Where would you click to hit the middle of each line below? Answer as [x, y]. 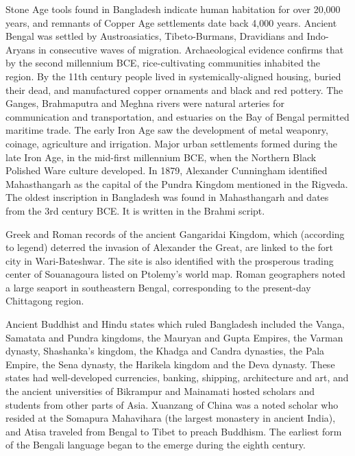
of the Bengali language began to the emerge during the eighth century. [156, 445]
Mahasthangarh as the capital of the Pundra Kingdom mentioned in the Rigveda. [177, 183]
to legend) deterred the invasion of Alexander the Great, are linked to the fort [169, 247]
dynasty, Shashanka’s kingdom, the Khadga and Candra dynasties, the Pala [165, 351]
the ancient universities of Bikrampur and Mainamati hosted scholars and [160, 391]
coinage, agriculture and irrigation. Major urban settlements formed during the [171, 143]
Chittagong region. [45, 301]
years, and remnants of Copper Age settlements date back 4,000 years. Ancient [171, 22]
